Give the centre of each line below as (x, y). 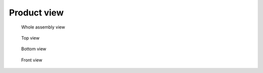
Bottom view (34, 49)
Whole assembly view (43, 27)
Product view (36, 13)
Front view (32, 60)
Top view (30, 38)
